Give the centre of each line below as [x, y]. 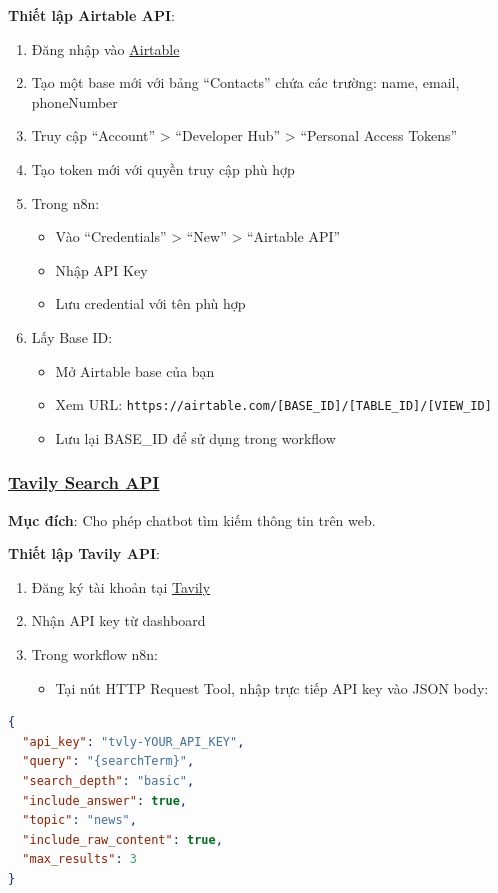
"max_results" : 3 [79, 859]
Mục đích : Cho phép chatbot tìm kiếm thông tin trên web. [192, 519]
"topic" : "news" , [79, 820]
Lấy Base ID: [72, 336]
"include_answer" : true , [105, 800]
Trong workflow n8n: [94, 653]
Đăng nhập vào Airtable [105, 48]
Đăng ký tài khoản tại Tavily [121, 586]
